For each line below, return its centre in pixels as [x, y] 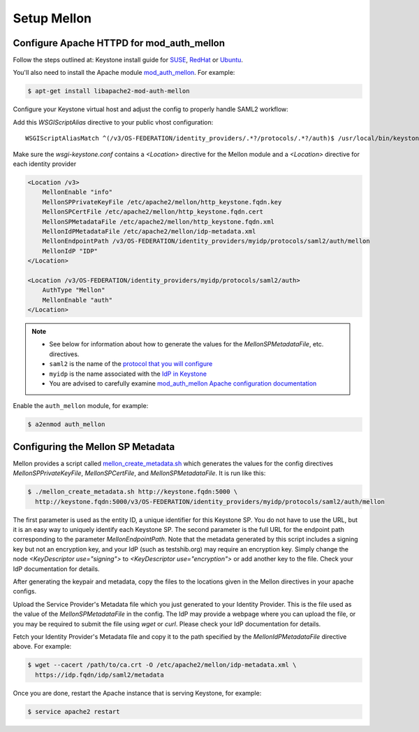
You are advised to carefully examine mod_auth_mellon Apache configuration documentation [183, 383]
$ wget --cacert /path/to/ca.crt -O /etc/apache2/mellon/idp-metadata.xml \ [162, 665]
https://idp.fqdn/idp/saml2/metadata [100, 675]
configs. [25, 591]
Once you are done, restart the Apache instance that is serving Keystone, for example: [137, 693]
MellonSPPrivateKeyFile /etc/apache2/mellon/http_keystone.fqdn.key [162, 202]
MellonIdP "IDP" [70, 251]
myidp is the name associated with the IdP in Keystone [128, 374]
